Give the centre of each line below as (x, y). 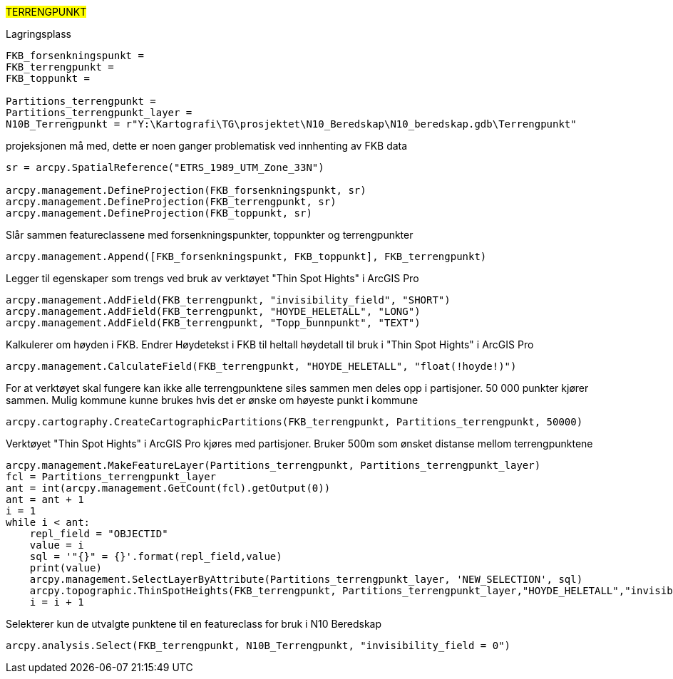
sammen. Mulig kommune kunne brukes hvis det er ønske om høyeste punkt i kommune (212, 400)
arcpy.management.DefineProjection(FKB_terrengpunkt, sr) (171, 202)
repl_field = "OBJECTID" (99, 534)
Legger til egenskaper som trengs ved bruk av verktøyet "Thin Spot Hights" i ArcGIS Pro (212, 278)
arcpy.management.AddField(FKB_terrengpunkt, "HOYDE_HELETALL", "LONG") (213, 311)
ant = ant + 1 (45, 499)
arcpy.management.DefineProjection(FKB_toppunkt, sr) (159, 213)
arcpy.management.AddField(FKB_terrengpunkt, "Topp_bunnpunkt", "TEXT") (213, 323)
